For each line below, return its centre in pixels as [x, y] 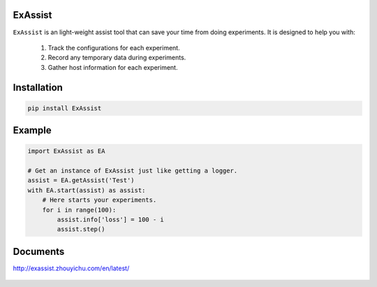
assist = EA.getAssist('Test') [81, 181]
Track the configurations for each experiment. [114, 47]
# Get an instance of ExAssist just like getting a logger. [133, 171]
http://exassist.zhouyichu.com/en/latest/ [71, 268]
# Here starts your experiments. [99, 200]
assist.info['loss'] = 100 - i [110, 220]
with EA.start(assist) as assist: [87, 190]
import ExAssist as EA [66, 151]
